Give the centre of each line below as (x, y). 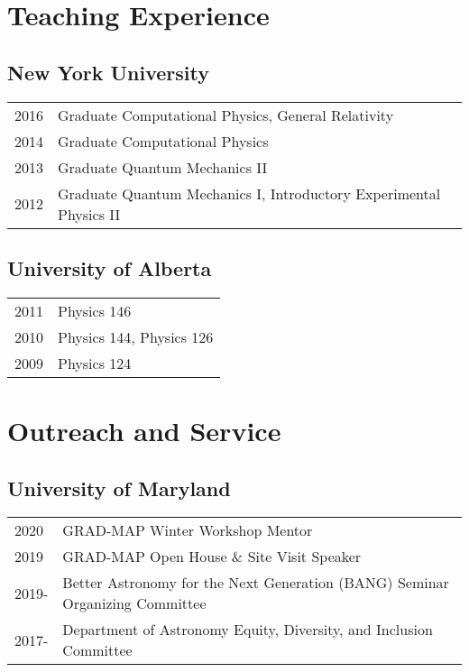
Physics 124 (95, 363)
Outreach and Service (144, 430)
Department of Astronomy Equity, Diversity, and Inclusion (248, 630)
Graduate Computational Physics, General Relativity (226, 115)
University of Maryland (119, 488)
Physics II (89, 214)
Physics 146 (95, 310)
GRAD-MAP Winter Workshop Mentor (188, 530)
